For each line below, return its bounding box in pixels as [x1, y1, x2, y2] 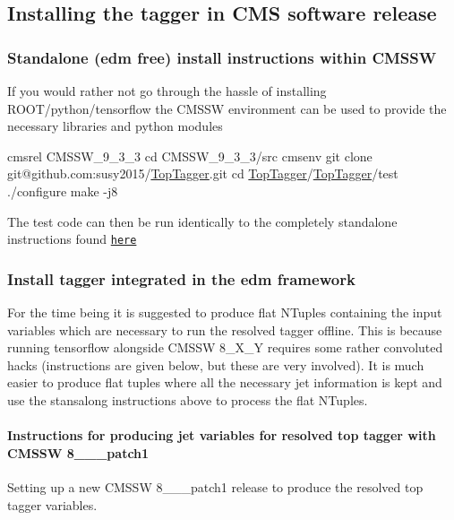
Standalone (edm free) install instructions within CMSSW [7, 46, 437, 68]
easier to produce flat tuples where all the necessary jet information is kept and [7, 373, 442, 392]
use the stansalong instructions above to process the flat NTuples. [7, 391, 368, 409]
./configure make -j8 [7, 181, 118, 200]
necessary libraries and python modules [7, 117, 223, 135]
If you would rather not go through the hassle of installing [7, 82, 327, 100]
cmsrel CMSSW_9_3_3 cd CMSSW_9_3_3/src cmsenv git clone [7, 146, 373, 165]
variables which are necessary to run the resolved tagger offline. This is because [7, 320, 442, 339]
